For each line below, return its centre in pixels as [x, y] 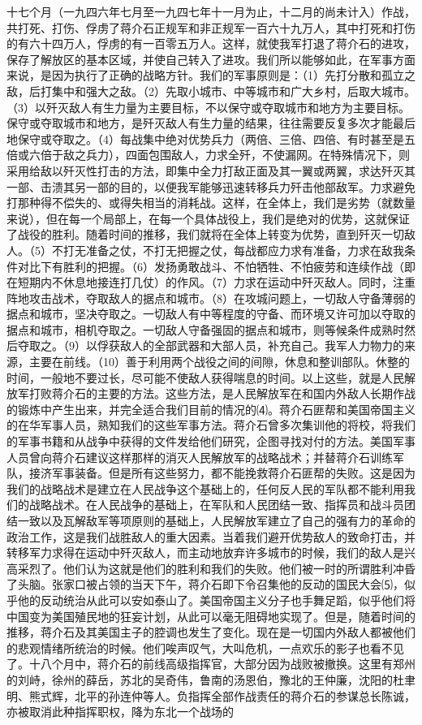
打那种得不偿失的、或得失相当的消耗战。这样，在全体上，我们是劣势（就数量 [211, 203]
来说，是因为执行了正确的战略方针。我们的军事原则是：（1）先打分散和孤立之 [211, 75]
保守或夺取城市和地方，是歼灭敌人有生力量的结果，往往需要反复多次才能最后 [211, 123]
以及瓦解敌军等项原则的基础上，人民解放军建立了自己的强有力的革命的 [228, 520]
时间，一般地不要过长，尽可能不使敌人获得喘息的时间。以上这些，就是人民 [205, 377]
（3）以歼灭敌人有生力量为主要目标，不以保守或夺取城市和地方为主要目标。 [208, 107]
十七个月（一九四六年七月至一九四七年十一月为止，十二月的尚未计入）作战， [211, 11]
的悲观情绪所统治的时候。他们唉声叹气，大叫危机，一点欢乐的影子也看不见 [205, 647]
